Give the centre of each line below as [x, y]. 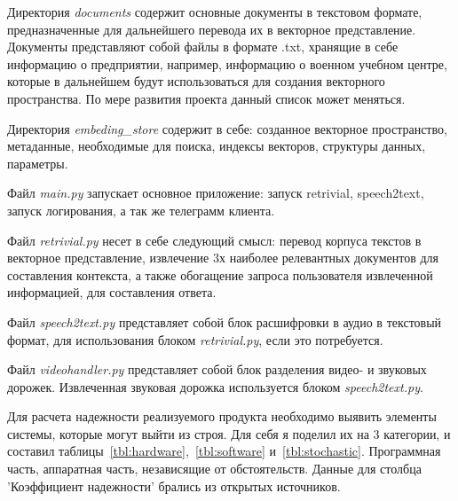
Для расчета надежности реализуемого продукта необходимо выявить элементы [222, 416]
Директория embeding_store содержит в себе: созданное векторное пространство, [227, 128]
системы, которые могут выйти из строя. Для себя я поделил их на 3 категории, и [229, 433]
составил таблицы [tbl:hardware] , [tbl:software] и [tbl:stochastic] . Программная [224, 451]
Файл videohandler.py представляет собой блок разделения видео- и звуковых [217, 369]
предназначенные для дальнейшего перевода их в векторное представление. [212, 29]
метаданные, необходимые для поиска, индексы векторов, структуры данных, [217, 146]
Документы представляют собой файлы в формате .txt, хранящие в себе [203, 47]
